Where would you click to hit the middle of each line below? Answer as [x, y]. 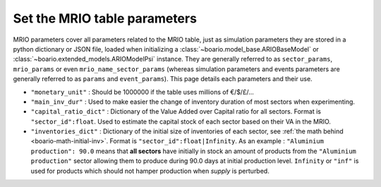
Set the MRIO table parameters [105, 18]
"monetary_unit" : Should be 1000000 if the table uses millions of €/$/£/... [142, 92]
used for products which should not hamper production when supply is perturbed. [150, 171]
